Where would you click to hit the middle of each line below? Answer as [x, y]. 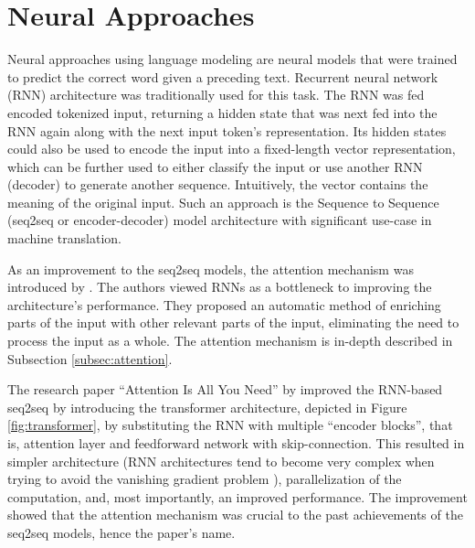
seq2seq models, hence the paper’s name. [121, 532]
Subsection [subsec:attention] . [90, 358]
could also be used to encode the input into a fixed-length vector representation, [232, 149]
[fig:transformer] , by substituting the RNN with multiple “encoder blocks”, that [230, 425]
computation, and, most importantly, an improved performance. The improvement [237, 496]
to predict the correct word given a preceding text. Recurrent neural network [223, 76]
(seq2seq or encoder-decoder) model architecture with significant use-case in [220, 220]
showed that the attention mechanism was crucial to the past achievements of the [235, 515]
